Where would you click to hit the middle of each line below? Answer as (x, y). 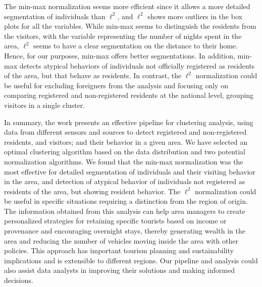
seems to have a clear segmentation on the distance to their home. (136, 46)
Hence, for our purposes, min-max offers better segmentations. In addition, (120, 55)
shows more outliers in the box (195, 16)
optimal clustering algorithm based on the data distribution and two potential (125, 152)
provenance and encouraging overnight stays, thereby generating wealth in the (125, 231)
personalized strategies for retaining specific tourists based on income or (115, 221)
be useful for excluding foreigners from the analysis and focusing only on (116, 85)
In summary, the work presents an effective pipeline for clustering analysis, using (129, 122)
